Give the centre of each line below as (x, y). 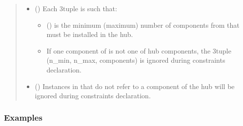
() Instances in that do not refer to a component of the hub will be (135, 86)
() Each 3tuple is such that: (76, 8)
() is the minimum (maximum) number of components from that (143, 25)
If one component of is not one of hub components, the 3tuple (139, 50)
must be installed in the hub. (90, 34)
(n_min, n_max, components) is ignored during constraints (136, 60)
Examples (23, 117)
